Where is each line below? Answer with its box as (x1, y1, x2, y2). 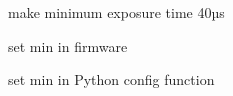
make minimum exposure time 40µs (8, 2, 225, 22)
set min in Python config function (8, 69, 215, 90)
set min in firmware (8, 35, 128, 56)
